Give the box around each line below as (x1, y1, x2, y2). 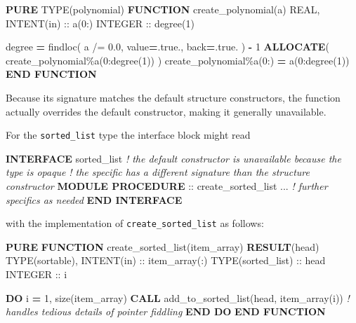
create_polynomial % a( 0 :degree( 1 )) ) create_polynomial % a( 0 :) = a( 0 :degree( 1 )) (6, 53, 350, 67)
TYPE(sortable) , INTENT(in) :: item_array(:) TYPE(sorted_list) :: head (6, 253, 326, 268)
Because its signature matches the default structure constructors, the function (6, 90, 341, 104)
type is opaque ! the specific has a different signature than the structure (6, 165, 310, 179)
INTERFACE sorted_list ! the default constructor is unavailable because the (6, 151, 341, 165)
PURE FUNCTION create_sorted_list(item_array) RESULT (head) (6, 239, 319, 254)
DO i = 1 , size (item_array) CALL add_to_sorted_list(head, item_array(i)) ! (6, 290, 350, 305)
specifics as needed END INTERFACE (6, 192, 183, 207)
